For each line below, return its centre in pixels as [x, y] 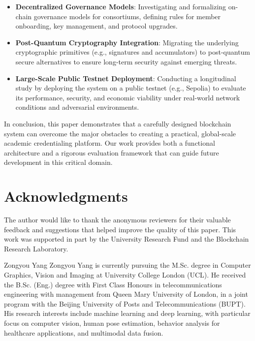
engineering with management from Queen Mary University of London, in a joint [126, 294]
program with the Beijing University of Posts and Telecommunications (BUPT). [125, 303]
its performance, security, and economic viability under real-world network [128, 97]
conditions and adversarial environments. [77, 107]
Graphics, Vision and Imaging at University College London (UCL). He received [125, 275]
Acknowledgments [66, 196]
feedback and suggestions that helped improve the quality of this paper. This [120, 229]
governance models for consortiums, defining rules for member [127, 16]
